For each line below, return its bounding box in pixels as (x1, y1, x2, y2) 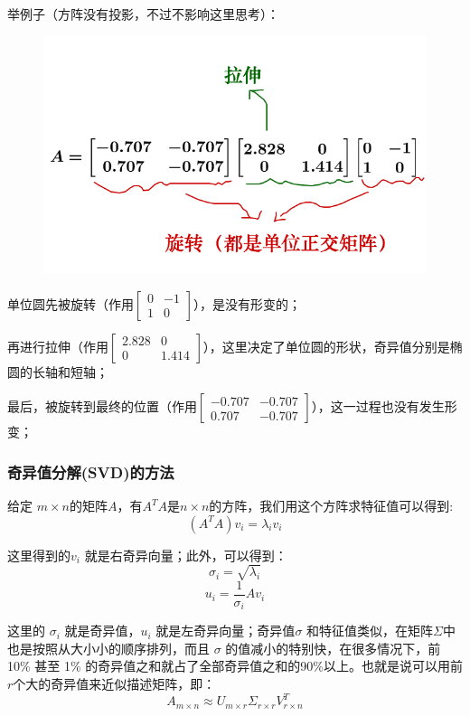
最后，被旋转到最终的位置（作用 (7, 397, 197, 416)
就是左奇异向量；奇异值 (155, 621, 296, 640)
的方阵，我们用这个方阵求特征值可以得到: (209, 496, 454, 515)
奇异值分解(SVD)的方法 (7, 460, 174, 483)
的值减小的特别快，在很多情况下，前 (225, 638, 441, 657)
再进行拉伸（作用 (7, 336, 108, 355)
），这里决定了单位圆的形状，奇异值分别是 (202, 336, 450, 355)
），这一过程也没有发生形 (311, 397, 457, 416)
